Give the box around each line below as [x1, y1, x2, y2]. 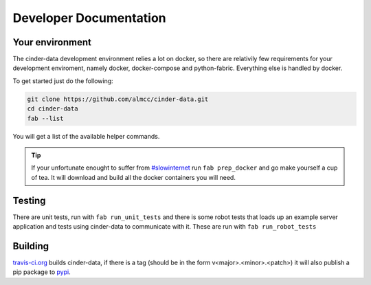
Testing [12, 194, 46, 206]
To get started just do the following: [12, 76, 113, 85]
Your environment [12, 36, 92, 48]
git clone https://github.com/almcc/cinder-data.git [27, 95, 209, 103]
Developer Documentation [12, 10, 166, 25]
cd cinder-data [27, 105, 78, 113]
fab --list [27, 114, 64, 122]
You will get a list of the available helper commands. [12, 132, 160, 140]
